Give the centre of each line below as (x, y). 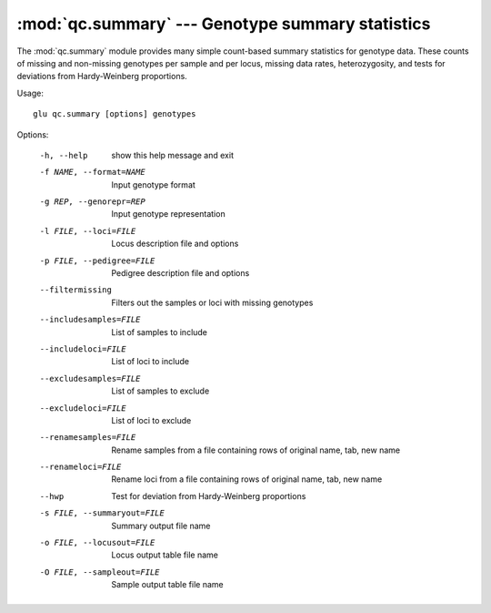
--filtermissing (76, 290)
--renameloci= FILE (80, 467)
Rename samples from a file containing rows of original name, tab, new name (256, 450)
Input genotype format (153, 184)
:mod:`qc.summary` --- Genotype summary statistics (224, 24)
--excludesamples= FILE (90, 378)
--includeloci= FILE (83, 349)
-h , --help (64, 155)
